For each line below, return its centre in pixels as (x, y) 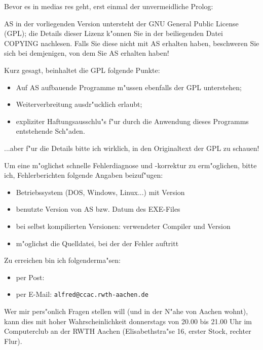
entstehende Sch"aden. (50, 131)
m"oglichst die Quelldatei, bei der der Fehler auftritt (97, 243)
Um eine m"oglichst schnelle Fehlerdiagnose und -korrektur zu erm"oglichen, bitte (130, 165)
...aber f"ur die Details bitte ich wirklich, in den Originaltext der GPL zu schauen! (132, 148)
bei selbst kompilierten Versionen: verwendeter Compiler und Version (123, 226)
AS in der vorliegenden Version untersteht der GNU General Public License (121, 23)
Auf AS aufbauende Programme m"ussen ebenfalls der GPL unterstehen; (129, 87)
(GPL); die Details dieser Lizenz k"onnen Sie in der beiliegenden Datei (114, 33)
